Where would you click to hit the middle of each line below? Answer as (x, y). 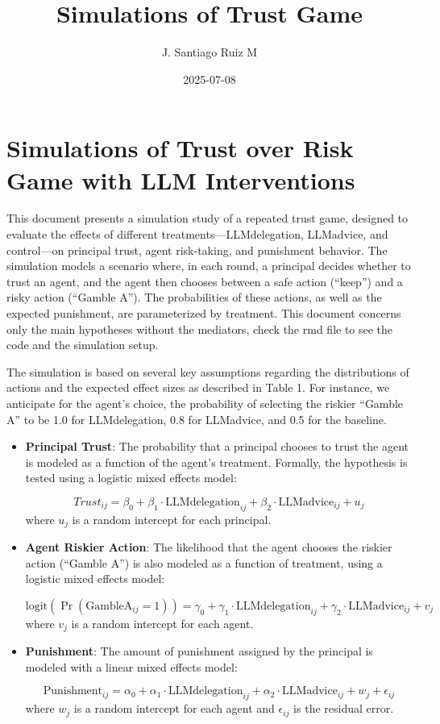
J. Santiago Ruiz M (210, 52)
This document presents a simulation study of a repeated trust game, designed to (208, 218)
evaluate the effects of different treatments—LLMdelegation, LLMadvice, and (197, 234)
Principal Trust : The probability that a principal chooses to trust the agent (217, 446)
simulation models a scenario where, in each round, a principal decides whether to (209, 266)
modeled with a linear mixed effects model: (131, 666)
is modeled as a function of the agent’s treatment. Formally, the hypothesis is (216, 462)
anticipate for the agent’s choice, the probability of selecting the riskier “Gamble (205, 403)
